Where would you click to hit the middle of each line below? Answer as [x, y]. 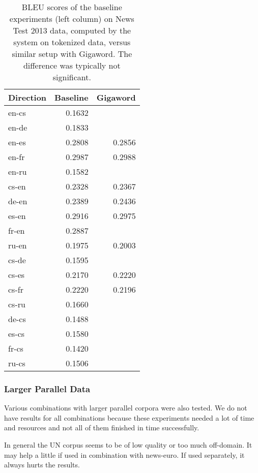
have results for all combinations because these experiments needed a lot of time [129, 417]
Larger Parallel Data [47, 388]
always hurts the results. [42, 465]
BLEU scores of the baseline [72, 7]
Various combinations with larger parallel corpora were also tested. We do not [126, 408]
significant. [72, 77]
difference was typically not [72, 65]
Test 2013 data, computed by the [72, 30]
